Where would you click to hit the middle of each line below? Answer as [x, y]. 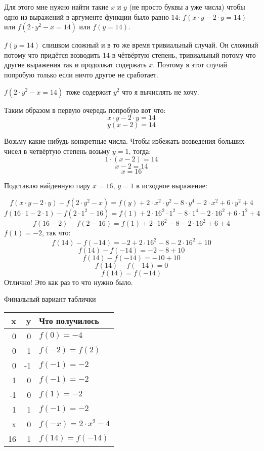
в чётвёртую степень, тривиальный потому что [184, 54]
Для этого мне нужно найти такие [56, 7]
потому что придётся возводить [52, 54]
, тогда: [140, 151]
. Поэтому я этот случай [190, 65]
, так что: [56, 233]
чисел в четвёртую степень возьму [57, 151]
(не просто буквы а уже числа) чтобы [187, 7]
